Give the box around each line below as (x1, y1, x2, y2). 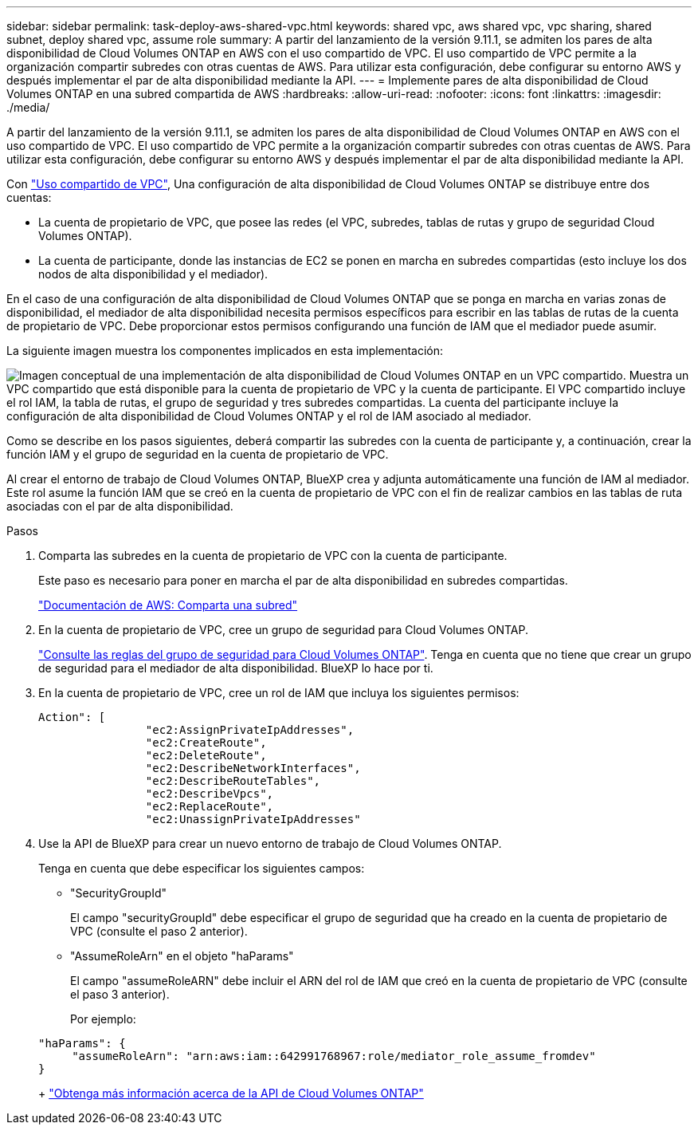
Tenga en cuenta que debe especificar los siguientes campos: (38, 861, 365, 875)
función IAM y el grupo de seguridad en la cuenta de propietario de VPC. (6, 447, 389, 461)
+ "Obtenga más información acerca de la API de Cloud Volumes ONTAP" (38, 1086, 424, 1100)
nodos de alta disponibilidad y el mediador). (38, 267, 269, 281)
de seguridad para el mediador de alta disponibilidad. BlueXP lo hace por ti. (38, 661, 433, 675)
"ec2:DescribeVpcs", (145, 787, 274, 800)
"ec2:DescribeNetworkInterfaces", (145, 762, 361, 774)
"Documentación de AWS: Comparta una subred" (38, 598, 298, 612)
